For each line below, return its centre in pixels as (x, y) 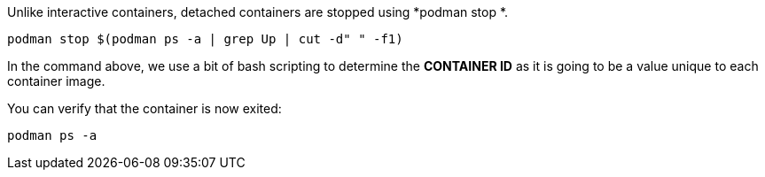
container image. (56, 81)
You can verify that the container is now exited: (144, 108)
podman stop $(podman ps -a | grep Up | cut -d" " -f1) (205, 39)
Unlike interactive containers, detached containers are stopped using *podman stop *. (258, 12)
